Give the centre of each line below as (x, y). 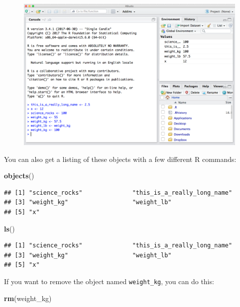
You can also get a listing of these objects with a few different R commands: (120, 159)
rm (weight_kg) (28, 298)
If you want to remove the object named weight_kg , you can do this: (109, 281)
